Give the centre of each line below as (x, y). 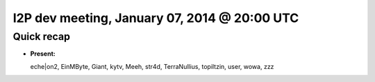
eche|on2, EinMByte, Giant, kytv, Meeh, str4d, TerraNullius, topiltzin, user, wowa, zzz (152, 66)
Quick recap (42, 37)
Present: (43, 54)
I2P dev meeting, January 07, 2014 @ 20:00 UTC (156, 18)
